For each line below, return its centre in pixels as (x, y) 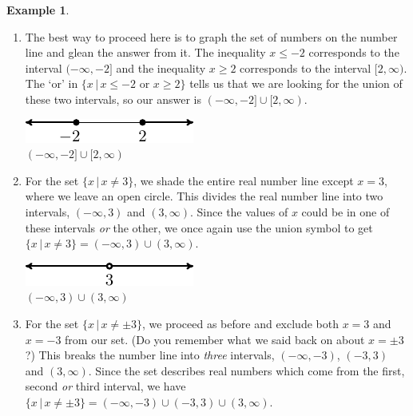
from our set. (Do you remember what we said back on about (215, 339)
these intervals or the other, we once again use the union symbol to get (199, 227)
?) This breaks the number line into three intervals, (150, 355)
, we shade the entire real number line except (244, 180)
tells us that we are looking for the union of (296, 83)
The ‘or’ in (52, 83)
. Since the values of (239, 211)
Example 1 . (38, 10)
